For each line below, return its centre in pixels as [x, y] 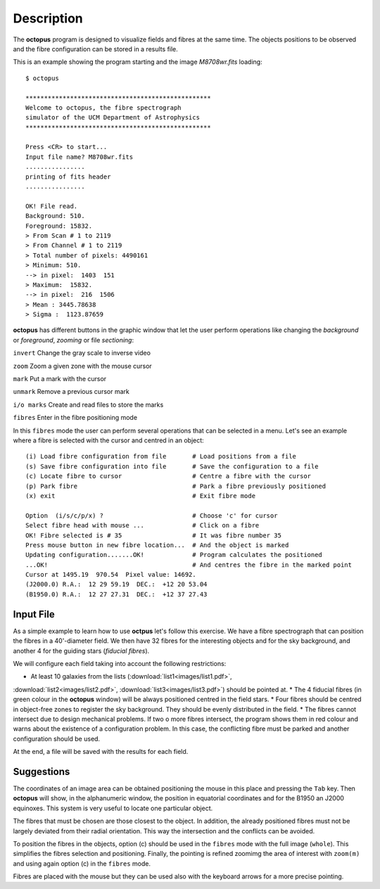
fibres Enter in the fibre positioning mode [75, 418]
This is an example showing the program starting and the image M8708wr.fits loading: [138, 62]
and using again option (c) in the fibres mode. [82, 863]
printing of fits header [68, 177]
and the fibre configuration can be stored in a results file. [96, 49]
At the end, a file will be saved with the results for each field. [101, 752]
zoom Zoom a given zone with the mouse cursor [83, 366]
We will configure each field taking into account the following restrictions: [120, 663]
